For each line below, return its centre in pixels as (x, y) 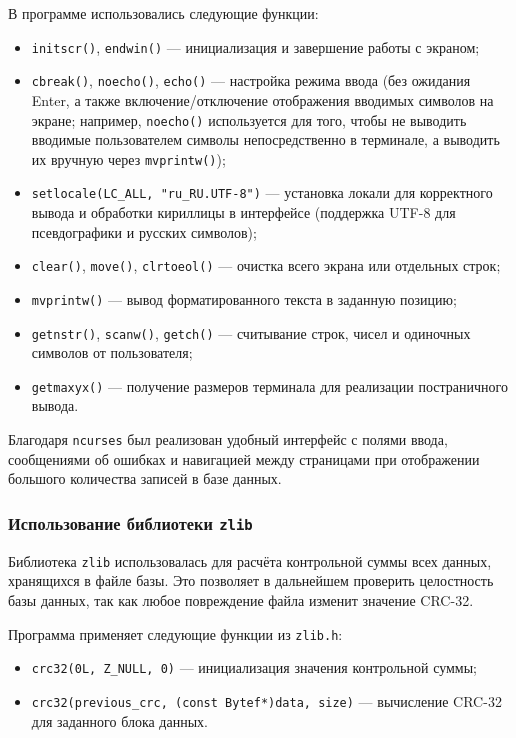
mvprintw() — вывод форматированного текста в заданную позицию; (244, 298)
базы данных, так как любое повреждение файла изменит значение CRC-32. (241, 599)
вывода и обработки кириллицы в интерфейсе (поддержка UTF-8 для (243, 212)
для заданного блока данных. (119, 720)
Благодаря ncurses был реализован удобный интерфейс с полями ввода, (228, 439)
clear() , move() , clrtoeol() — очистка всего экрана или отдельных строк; (266, 265)
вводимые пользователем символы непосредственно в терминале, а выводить (265, 139)
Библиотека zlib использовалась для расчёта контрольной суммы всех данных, (250, 560)
